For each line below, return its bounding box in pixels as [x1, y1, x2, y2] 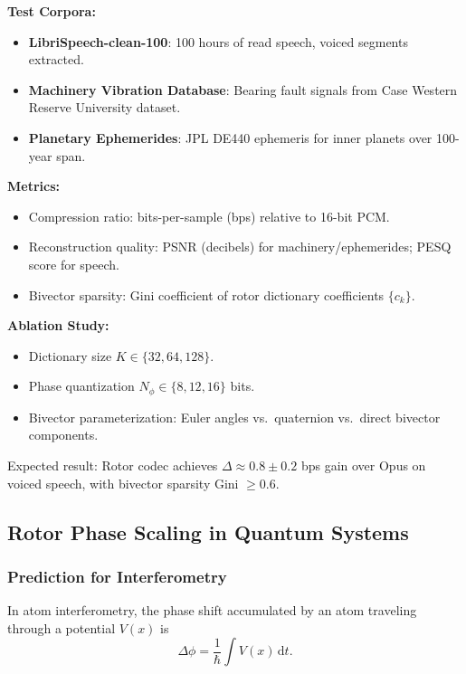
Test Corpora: [7, 2, 96, 20]
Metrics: [7, 176, 61, 195]
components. [28, 425, 99, 444]
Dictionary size [28, 346, 112, 365]
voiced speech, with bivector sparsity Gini [7, 473, 239, 492]
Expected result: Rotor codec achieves [7, 455, 218, 474]
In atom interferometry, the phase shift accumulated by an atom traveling [7, 601, 417, 620]
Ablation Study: [7, 316, 109, 335]
